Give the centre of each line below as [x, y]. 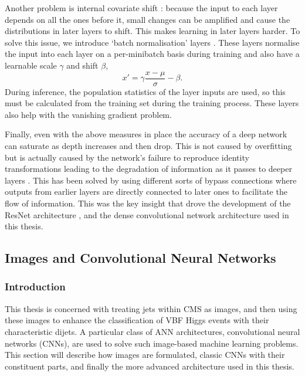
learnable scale [31, 65]
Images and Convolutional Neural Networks [140, 258]
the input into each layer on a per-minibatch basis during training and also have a [152, 54]
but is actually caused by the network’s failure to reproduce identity [127, 157]
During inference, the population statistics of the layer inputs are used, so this [145, 91]
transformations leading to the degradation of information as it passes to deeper [148, 169]
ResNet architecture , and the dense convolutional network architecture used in [147, 214]
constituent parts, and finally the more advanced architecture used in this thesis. [150, 366]
